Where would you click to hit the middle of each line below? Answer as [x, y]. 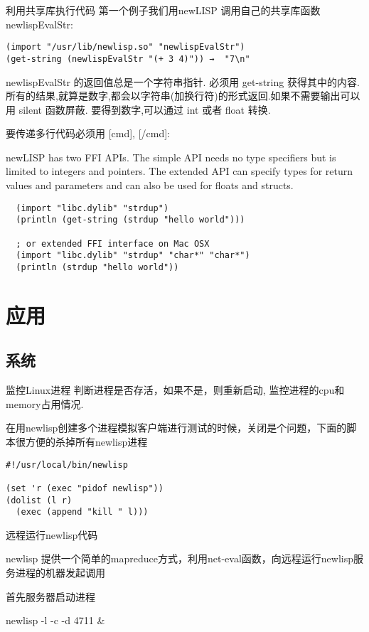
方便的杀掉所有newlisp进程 [86, 441]
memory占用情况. [45, 403]
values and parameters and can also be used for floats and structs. [150, 185]
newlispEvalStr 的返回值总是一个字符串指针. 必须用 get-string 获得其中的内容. [183, 81]
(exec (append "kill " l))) [82, 512]
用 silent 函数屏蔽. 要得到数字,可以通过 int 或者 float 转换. [138, 109]
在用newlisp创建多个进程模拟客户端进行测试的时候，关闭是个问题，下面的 [176, 428]
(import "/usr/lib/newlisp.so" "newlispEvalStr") [125, 47]
